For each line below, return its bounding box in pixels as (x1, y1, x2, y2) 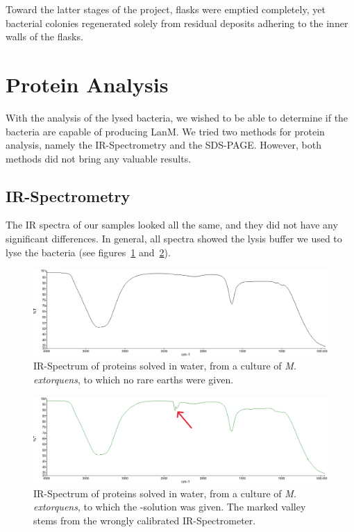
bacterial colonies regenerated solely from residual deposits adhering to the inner (6, 15, 348, 30)
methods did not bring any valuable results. (6, 151, 192, 165)
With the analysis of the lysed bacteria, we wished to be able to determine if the (6, 110, 348, 124)
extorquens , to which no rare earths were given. (33, 372, 234, 386)
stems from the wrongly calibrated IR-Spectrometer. (33, 513, 256, 527)
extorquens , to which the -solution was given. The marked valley (33, 499, 306, 514)
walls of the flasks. (6, 29, 83, 44)
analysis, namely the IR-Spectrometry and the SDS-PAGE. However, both (6, 138, 321, 152)
